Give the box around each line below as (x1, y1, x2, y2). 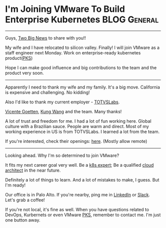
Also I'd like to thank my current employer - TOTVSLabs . (5, 99, 120, 105)
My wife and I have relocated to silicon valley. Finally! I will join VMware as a (5, 45, 160, 50)
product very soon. (5, 70, 44, 76)
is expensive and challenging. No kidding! (5, 89, 90, 95)
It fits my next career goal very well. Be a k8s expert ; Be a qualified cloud (5, 162, 154, 168)
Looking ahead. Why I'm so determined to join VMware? (5, 152, 120, 158)
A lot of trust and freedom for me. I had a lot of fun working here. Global (5, 118, 152, 124)
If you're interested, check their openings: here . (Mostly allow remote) (5, 138, 147, 144)
